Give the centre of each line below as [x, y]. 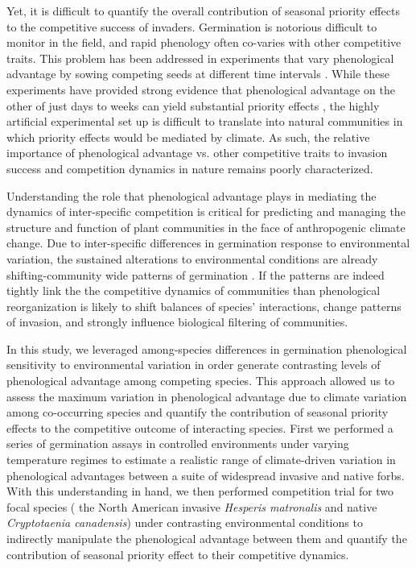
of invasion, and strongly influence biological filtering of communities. [177, 322]
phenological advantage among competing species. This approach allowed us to [201, 381]
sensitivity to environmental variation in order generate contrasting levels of [194, 365]
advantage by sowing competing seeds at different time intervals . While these [198, 74]
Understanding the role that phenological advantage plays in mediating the [192, 195]
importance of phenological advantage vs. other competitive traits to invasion [197, 153]
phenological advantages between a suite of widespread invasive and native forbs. [206, 475]
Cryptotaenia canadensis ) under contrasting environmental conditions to [185, 522]
